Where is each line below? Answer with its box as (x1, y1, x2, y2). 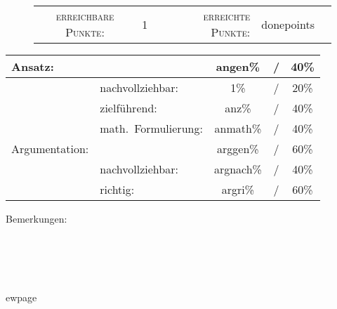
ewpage (6, 289, 37, 304)
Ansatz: (11, 58, 54, 74)
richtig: (100, 181, 135, 197)
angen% (216, 58, 260, 74)
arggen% (217, 140, 259, 157)
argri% (221, 181, 255, 197)
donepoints (261, 15, 315, 32)
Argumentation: (11, 140, 89, 157)
